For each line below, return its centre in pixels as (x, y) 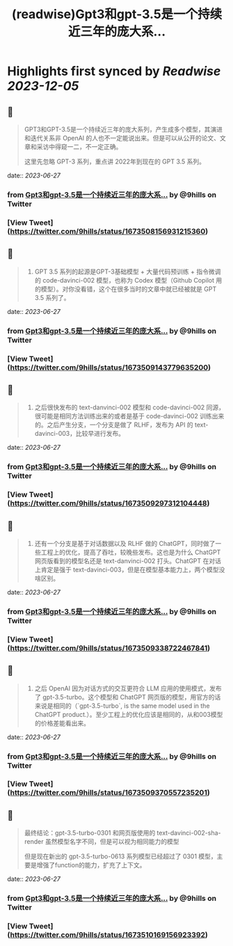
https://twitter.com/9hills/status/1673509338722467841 (109, 648)
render (34, 842)
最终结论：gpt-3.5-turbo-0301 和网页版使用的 (90, 833)
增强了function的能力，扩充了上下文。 (91, 865)
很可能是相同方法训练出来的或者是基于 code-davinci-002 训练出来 (129, 416)
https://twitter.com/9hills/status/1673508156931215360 (108, 231)
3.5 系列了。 (53, 297)
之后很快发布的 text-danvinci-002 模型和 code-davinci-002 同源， (129, 407)
